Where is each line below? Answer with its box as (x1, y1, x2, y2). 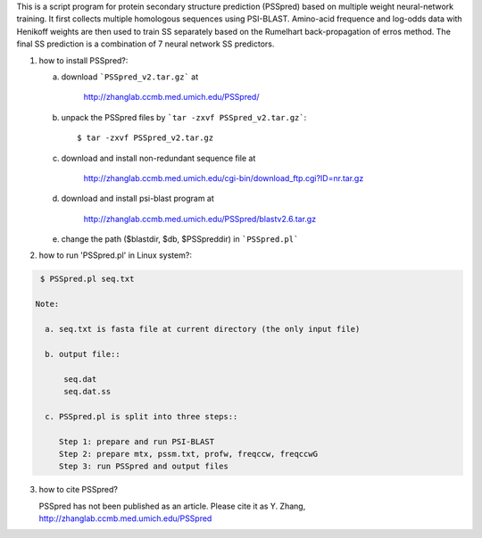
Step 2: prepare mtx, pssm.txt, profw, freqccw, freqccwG (58, 449, 319, 459)
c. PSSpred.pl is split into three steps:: (45, 411, 238, 421)
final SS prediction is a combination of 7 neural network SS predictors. (16, 38, 275, 49)
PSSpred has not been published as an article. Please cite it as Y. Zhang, (38, 501, 306, 511)
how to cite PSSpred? (38, 484, 118, 495)
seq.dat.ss (63, 386, 112, 396)
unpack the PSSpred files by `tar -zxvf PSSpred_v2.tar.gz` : (61, 112, 307, 122)
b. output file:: (45, 349, 120, 359)
